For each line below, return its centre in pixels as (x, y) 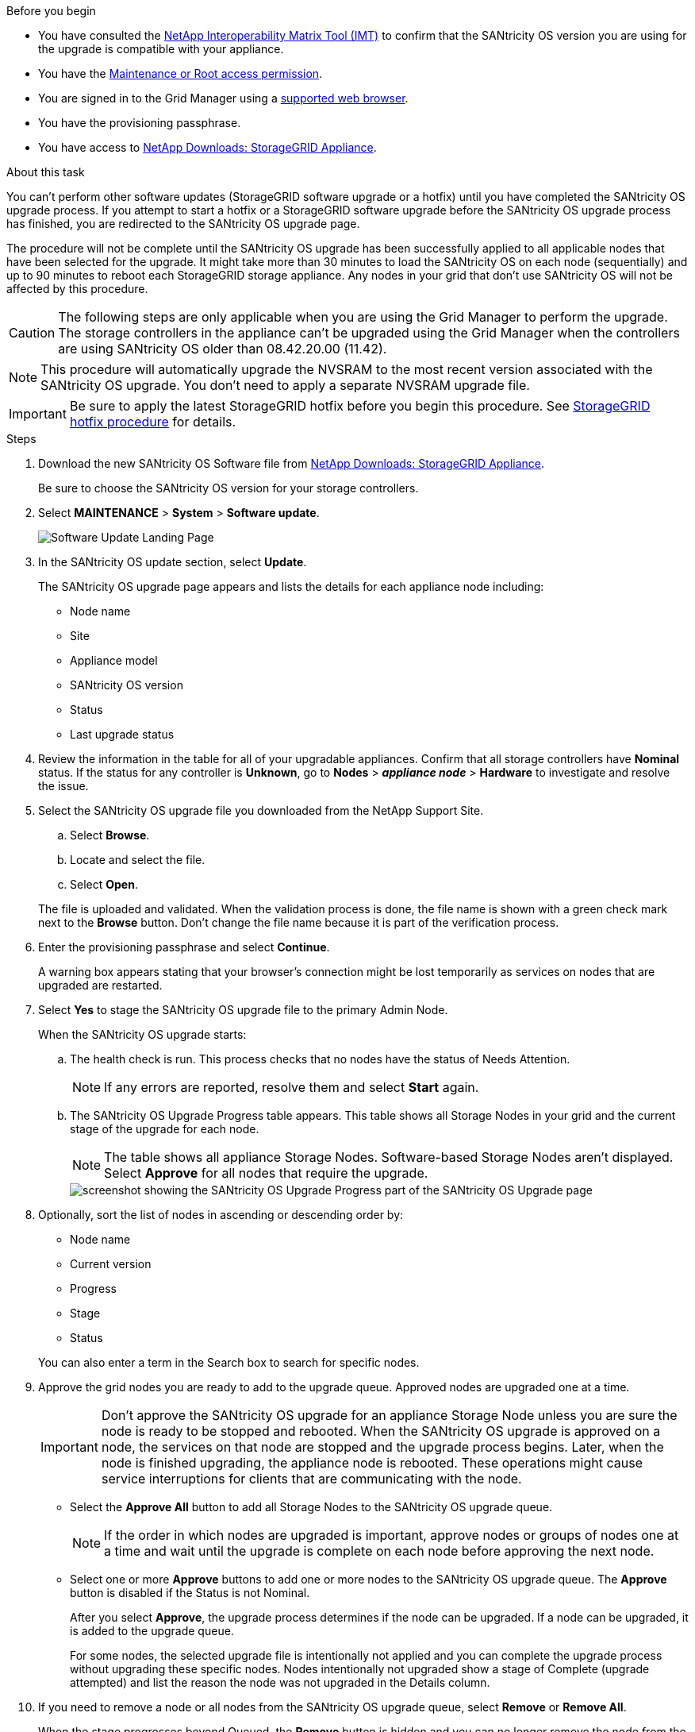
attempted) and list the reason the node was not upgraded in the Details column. (280, 1682)
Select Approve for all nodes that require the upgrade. (266, 1173)
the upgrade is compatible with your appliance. (161, 49)
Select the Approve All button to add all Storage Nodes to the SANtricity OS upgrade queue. (311, 1507)
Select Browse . (110, 835)
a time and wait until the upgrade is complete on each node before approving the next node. (379, 1551)
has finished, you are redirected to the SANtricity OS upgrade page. (183, 224)
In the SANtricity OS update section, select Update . (173, 562)
